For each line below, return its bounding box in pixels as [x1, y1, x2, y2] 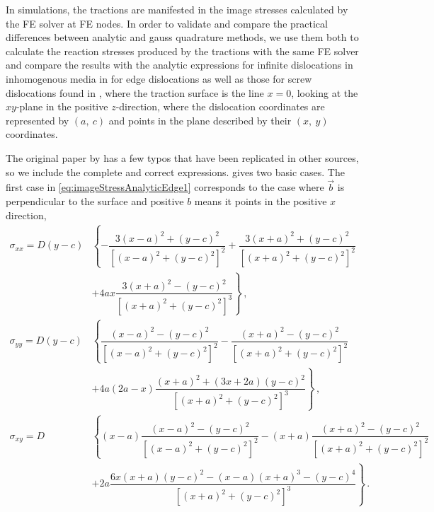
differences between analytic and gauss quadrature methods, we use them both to [6, 30, 359, 45]
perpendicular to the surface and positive [6, 193, 184, 208]
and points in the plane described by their [108, 112, 292, 127]
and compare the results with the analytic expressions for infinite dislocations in [6, 57, 353, 72]
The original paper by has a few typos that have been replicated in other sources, [6, 150, 359, 165]
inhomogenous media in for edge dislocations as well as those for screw [6, 71, 312, 86]
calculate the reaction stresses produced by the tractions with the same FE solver [6, 43, 359, 58]
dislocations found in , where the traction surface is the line [6, 85, 264, 100]
